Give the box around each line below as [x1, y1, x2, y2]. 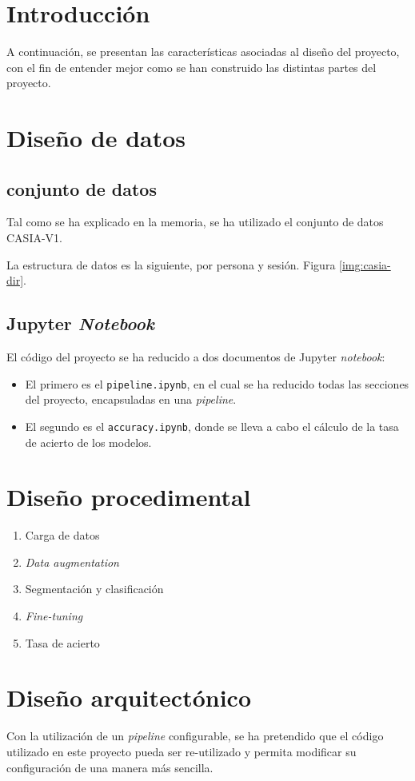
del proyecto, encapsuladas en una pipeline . [25, 391, 237, 408]
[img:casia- [339, 256, 391, 273]
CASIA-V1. [6, 229, 62, 246]
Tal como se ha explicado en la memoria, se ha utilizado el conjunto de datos [6, 213, 384, 230]
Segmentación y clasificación [25, 580, 164, 597]
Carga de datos [25, 527, 100, 544]
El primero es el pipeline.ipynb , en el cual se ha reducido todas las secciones [25, 375, 409, 392]
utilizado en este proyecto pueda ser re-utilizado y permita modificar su [6, 743, 357, 759]
